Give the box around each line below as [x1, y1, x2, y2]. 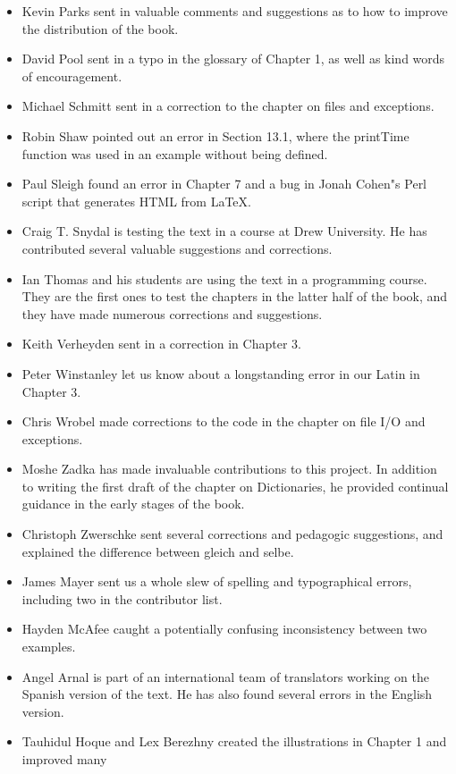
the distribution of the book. [21, 19, 179, 38]
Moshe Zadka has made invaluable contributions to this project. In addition [21, 459, 437, 478]
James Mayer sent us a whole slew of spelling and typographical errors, [21, 572, 412, 591]
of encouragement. [21, 66, 122, 85]
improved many [21, 750, 107, 768]
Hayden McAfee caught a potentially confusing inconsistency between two [21, 619, 427, 638]
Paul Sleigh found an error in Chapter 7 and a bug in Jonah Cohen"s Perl [21, 174, 427, 193]
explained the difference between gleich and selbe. [21, 542, 294, 560]
